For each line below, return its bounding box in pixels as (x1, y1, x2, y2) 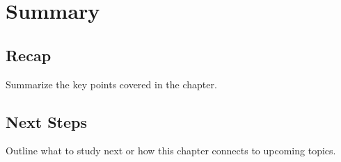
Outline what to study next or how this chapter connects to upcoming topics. (6, 143, 336, 158)
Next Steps (6, 111, 87, 132)
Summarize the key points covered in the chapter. (6, 76, 217, 91)
